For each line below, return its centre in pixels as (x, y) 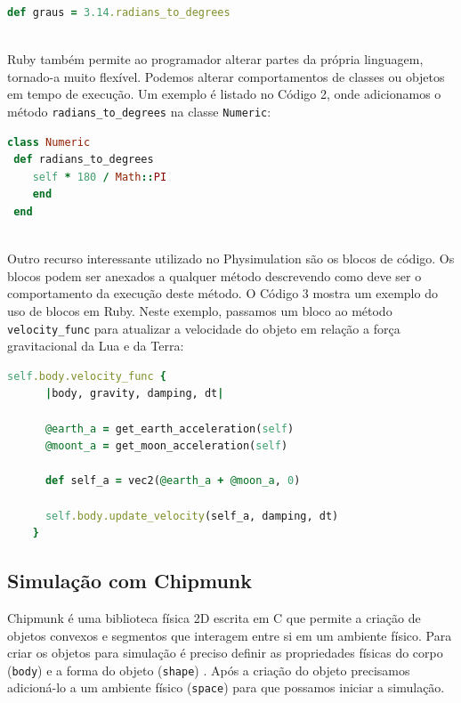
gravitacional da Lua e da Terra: (96, 346)
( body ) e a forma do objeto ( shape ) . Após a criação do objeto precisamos (209, 670)
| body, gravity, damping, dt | (134, 394)
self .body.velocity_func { (87, 376)
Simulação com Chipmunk (129, 581)
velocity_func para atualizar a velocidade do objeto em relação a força (204, 328)
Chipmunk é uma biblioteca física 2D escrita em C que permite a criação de (214, 617)
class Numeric (49, 142)
